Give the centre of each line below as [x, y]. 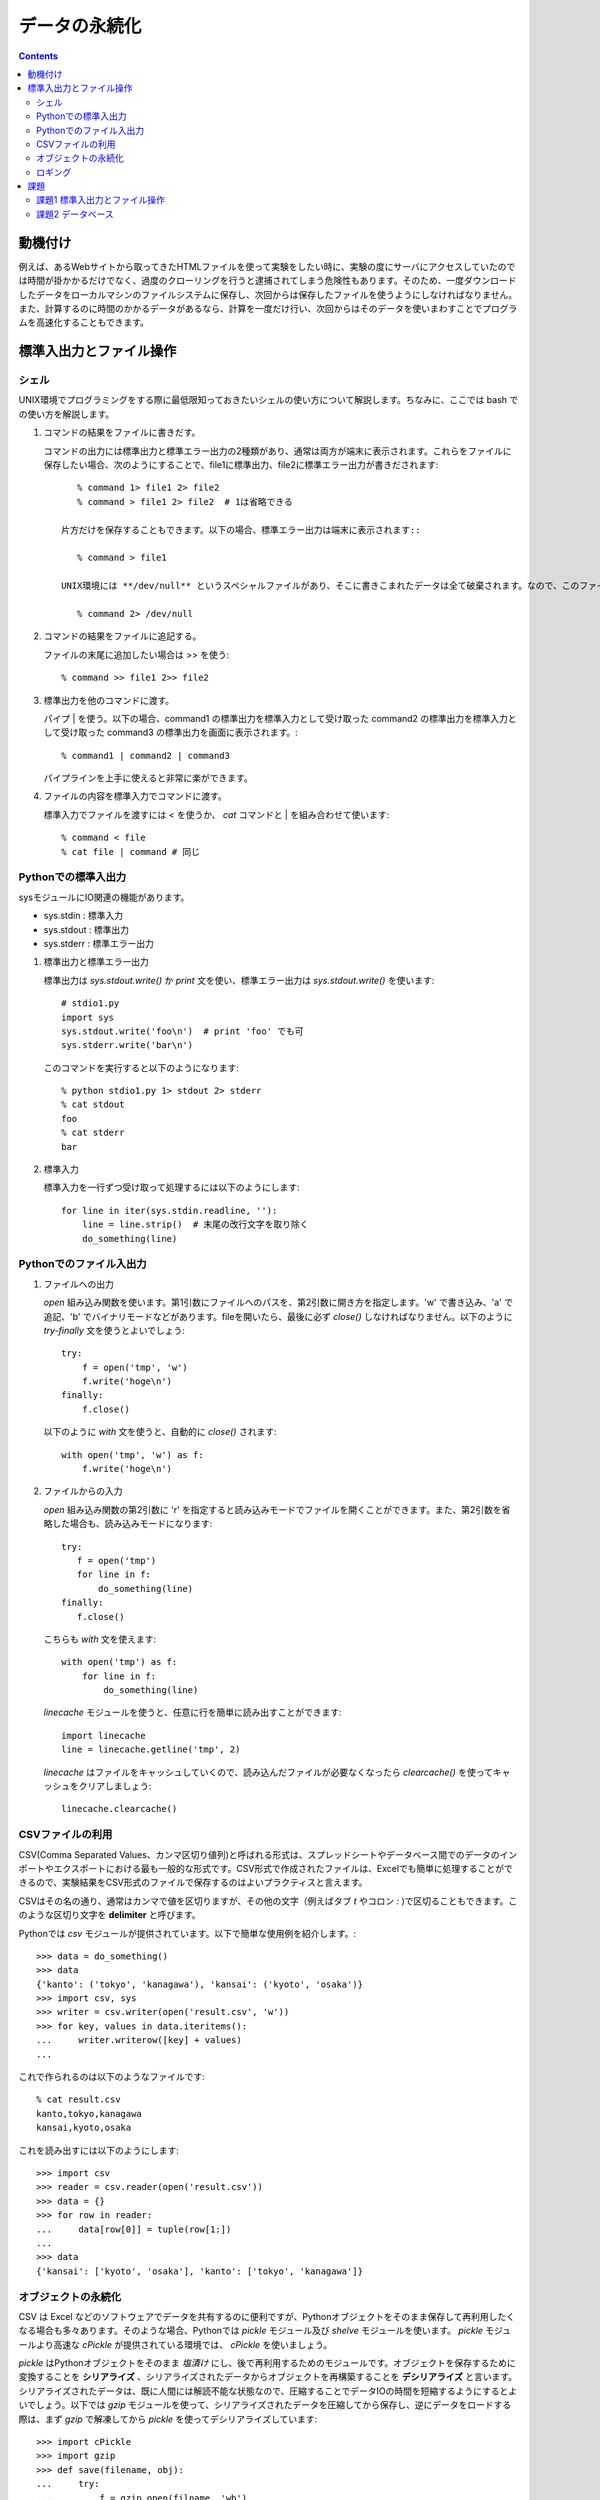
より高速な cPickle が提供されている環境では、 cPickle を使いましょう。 [184, 2344]
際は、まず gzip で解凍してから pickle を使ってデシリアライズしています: [168, 2419]
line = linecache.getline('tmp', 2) [151, 1749]
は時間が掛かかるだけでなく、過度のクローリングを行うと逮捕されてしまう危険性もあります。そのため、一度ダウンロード [267, 281]
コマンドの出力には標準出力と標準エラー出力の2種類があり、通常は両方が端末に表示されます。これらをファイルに [277, 451]
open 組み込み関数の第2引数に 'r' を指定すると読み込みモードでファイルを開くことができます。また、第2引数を [272, 1509]
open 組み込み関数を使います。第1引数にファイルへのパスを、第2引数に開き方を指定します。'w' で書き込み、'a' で [278, 1302]
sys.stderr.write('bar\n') [127, 1045]
